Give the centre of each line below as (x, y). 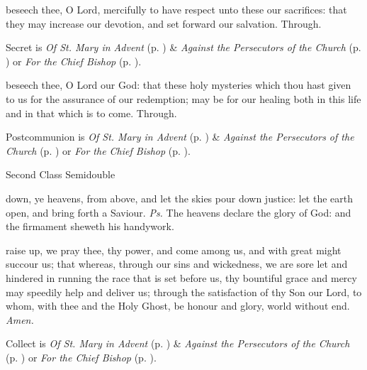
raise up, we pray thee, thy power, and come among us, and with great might (174, 250)
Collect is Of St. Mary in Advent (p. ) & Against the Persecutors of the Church (178, 343)
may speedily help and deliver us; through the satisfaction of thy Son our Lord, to (184, 292)
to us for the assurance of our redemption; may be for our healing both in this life (183, 98)
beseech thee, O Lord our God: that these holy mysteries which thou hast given (179, 85)
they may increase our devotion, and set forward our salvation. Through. (164, 23)
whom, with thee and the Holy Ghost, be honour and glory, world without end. (178, 306)
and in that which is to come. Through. (91, 113)
